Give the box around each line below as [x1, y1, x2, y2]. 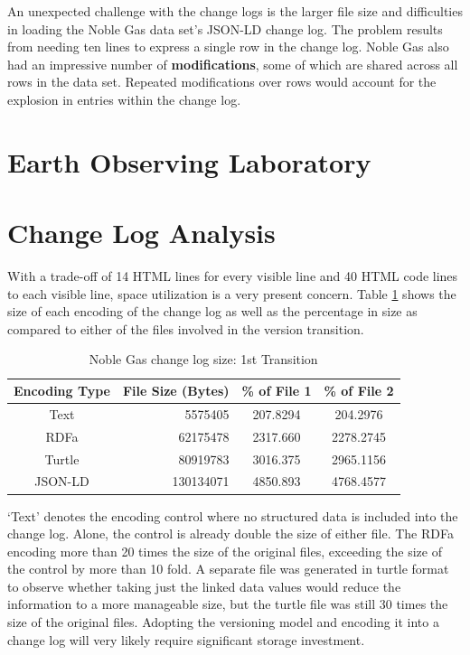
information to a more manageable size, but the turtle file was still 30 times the [7, 594, 448, 613]
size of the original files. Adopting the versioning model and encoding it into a [7, 613, 439, 632]
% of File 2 [324, 381, 394, 400]
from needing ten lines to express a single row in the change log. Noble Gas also [7, 37, 449, 56]
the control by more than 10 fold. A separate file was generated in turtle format [7, 559, 449, 578]
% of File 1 [241, 381, 312, 400]
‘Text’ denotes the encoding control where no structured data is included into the [7, 506, 458, 525]
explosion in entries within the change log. [7, 89, 241, 108]
